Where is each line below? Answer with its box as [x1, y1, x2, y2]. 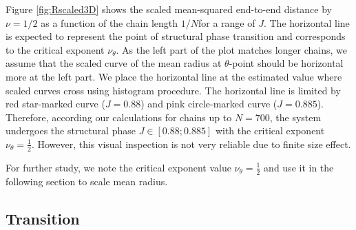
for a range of [198, 15, 255, 30]
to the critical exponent [6, 42, 105, 56]
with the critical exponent [215, 123, 325, 138]
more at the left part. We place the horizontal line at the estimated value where [6, 69, 342, 83]
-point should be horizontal [229, 56, 344, 70]
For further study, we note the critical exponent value [6, 160, 231, 174]
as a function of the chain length [41, 15, 178, 30]
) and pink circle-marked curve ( [140, 96, 278, 111]
